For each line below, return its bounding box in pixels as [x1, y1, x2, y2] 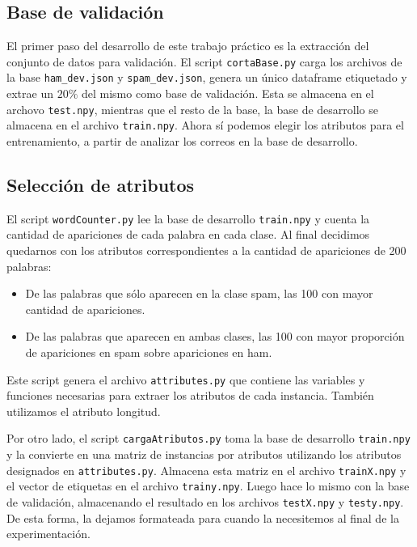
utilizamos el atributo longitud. [6, 402, 161, 419]
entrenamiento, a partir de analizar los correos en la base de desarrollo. [6, 133, 358, 150]
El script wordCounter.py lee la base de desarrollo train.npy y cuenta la [6, 210, 370, 227]
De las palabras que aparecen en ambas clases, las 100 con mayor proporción [25, 328, 405, 345]
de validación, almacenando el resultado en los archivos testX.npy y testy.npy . [6, 494, 404, 511]
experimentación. [6, 525, 91, 542]
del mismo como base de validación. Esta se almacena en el [81, 85, 374, 102]
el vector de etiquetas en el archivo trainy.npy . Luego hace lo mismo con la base [6, 477, 410, 494]
